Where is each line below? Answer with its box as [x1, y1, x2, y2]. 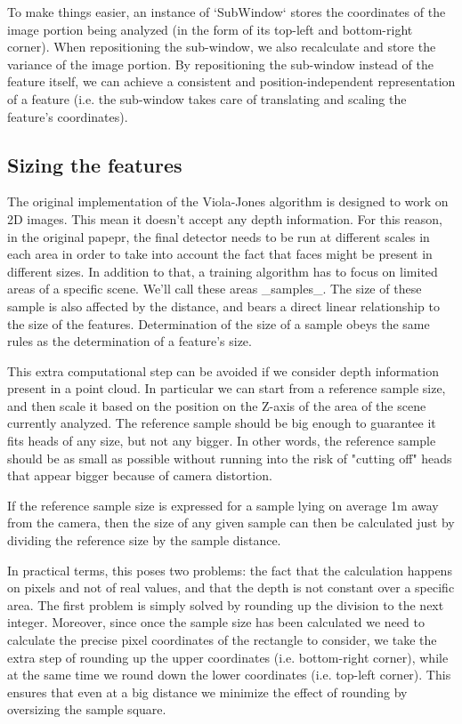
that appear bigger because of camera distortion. [7, 466, 272, 485]
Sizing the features [7, 150, 182, 178]
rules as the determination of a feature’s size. [7, 332, 252, 350]
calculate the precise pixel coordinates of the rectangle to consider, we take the [7, 631, 437, 649]
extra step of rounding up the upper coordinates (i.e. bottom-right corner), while [7, 648, 449, 666]
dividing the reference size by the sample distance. [7, 531, 281, 550]
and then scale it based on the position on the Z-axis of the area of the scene [7, 396, 426, 414]
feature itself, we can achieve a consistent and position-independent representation [7, 72, 456, 91]
